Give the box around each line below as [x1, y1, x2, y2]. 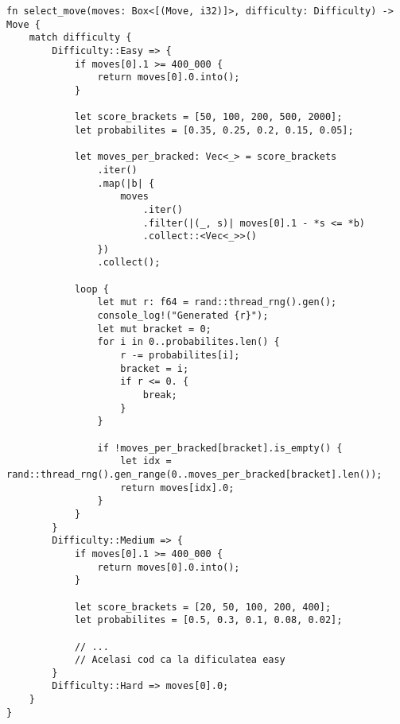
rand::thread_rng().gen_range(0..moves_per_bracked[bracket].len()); [6, 468, 383, 480]
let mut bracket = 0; [97, 323, 212, 335]
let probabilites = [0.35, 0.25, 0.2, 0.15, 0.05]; [74, 124, 354, 136]
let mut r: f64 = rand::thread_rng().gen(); [97, 296, 337, 308]
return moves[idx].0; [120, 482, 235, 494]
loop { [74, 283, 109, 295]
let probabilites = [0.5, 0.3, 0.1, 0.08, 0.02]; [74, 614, 343, 626]
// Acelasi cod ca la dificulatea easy [74, 654, 285, 666]
